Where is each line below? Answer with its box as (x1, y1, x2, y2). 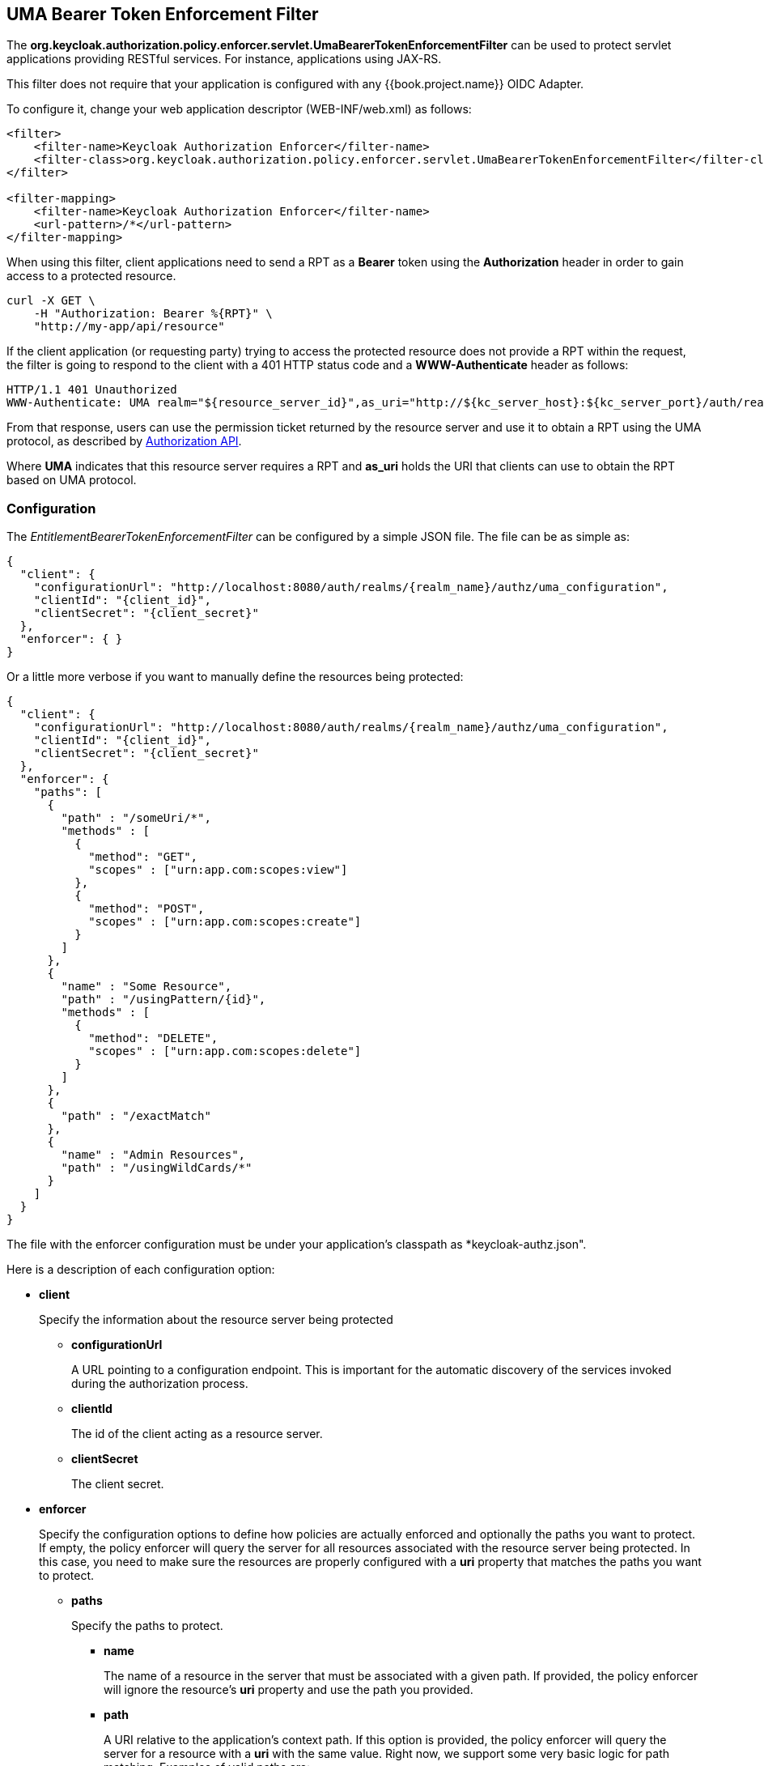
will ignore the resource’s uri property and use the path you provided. (104, 1683, 473, 1697)
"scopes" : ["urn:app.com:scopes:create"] (88, 915, 362, 929)
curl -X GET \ (6, 294, 95, 308)
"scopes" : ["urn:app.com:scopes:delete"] (88, 1045, 362, 1058)
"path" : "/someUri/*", (61, 811, 211, 825)
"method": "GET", (88, 850, 198, 864)
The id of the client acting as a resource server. (71, 1427, 323, 1441)
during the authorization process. (71, 1377, 248, 1391)
